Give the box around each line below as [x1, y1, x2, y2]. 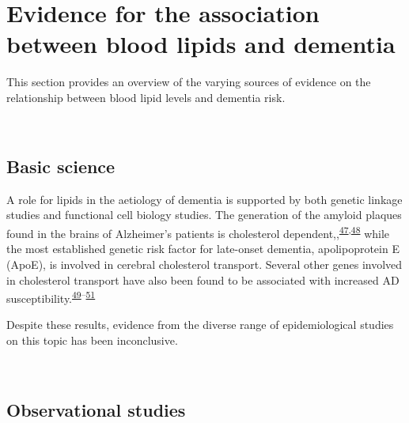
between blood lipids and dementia [6, 27, 396, 59]
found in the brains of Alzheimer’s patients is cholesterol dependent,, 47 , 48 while [6, 223, 390, 241]
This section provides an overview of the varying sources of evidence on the [6, 73, 371, 89]
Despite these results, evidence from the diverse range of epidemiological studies [6, 316, 394, 333]
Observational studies [6, 397, 186, 421]
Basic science [6, 154, 116, 179]
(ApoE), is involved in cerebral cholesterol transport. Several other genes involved [6, 255, 403, 272]
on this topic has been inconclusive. [6, 331, 178, 348]
